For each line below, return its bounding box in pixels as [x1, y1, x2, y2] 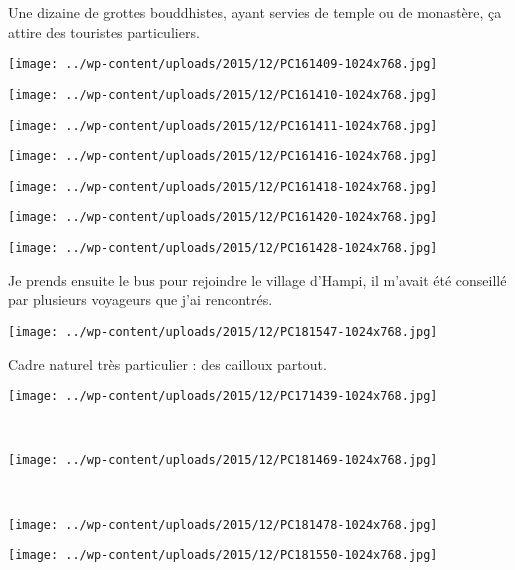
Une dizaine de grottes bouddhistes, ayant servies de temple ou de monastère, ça [8, 2, 502, 22]
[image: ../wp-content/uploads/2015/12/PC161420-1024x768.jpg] [8, 210, 438, 225]
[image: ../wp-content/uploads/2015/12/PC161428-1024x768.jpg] [8, 241, 438, 256]
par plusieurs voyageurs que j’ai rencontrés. [8, 289, 273, 310]
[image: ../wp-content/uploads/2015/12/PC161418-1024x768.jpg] [8, 179, 438, 194]
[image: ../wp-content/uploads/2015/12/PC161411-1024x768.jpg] [8, 118, 438, 133]
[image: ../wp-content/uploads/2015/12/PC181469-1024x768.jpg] [8, 453, 438, 468]
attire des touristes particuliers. [8, 21, 200, 42]
